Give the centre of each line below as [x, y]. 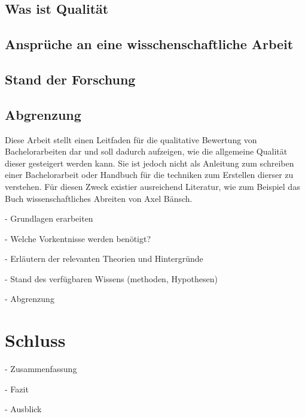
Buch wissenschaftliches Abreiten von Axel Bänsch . [99, 198]
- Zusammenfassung [41, 369]
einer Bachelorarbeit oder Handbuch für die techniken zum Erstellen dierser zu [149, 175]
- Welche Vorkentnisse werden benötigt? [78, 238]
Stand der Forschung [70, 79]
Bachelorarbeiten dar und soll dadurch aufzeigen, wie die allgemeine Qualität [146, 151]
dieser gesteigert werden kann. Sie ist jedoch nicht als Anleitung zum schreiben [150, 163]
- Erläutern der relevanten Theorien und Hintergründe [104, 259]
